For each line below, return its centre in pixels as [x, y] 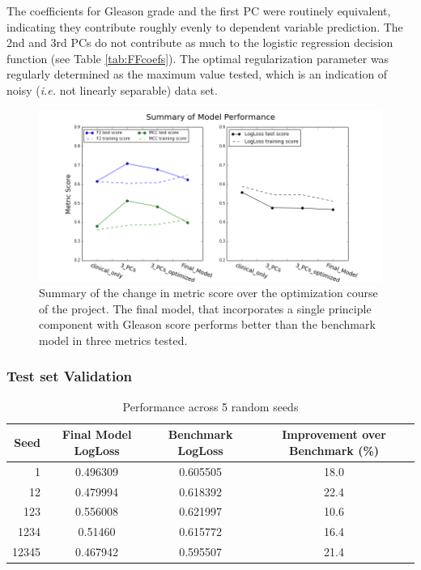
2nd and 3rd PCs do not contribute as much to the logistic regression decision [200, 43]
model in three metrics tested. [113, 340]
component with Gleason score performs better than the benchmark [207, 324]
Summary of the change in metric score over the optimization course [208, 293]
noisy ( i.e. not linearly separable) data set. [112, 89]
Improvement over [334, 434]
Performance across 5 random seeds [210, 406]
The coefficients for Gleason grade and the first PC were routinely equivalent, [199, 11]
